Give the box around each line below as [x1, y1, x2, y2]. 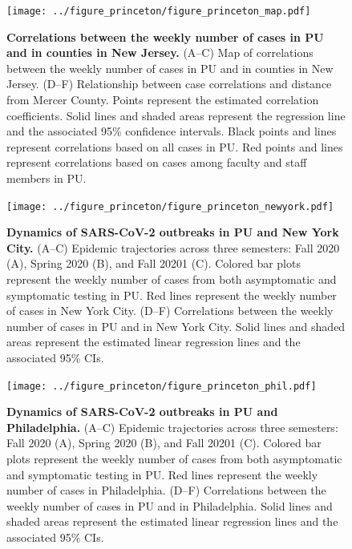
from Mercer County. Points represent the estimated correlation [6, 91, 319, 108]
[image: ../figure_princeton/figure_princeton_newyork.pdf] [6, 200, 334, 212]
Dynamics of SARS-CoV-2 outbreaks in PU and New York [6, 224, 339, 240]
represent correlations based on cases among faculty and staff [6, 154, 307, 171]
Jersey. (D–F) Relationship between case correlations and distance [6, 75, 332, 92]
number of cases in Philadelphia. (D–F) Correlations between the [6, 482, 326, 499]
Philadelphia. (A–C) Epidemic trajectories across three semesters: [6, 418, 338, 435]
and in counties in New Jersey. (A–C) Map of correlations [6, 44, 314, 61]
